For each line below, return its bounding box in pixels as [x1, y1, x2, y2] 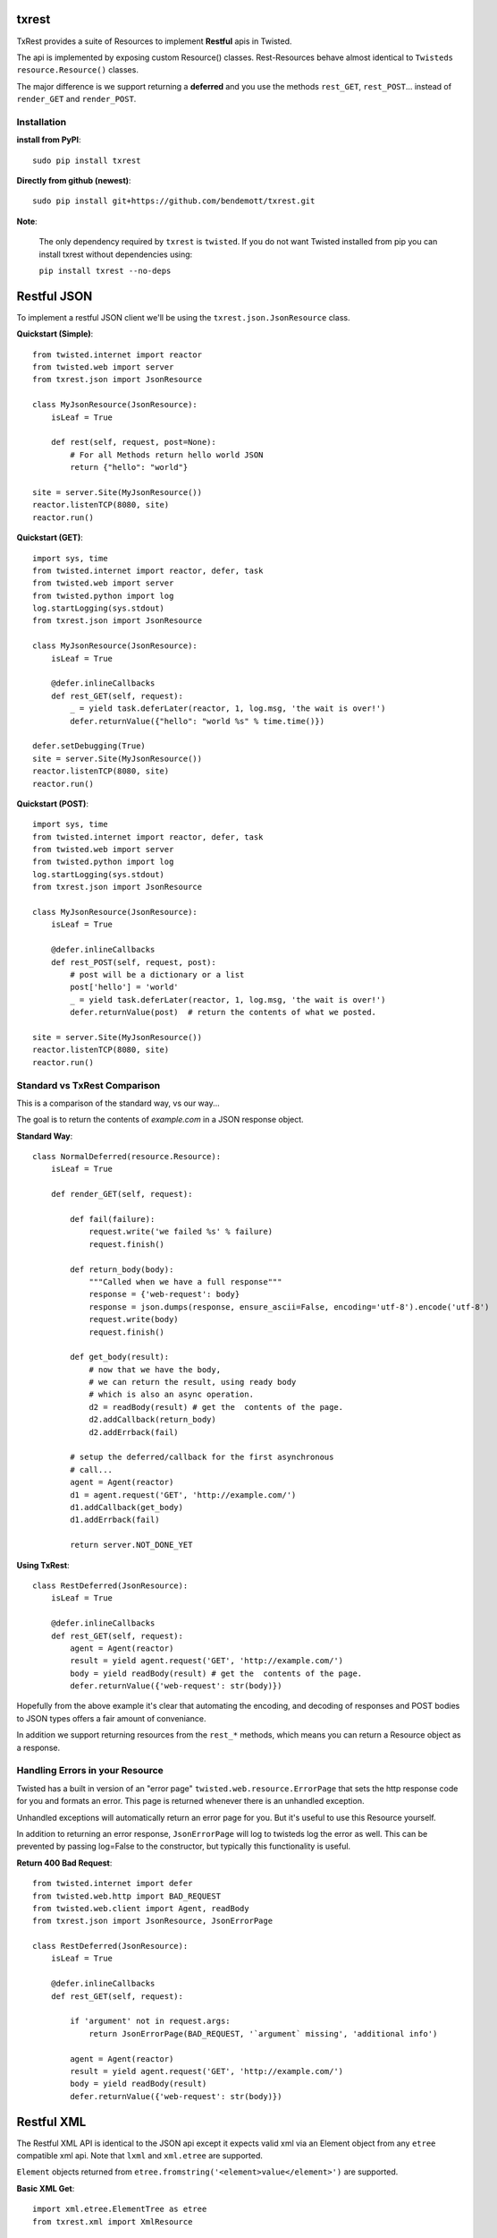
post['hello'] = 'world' [70, 982, 179, 993]
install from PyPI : [16, 134, 81, 145]
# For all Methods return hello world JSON [70, 449, 264, 460]
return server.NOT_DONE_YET [70, 1540, 193, 1550]
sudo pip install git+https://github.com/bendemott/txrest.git [32, 196, 316, 206]
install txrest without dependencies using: [38, 249, 193, 260]
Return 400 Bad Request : [16, 1858, 113, 1868]
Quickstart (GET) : [16, 533, 84, 543]
